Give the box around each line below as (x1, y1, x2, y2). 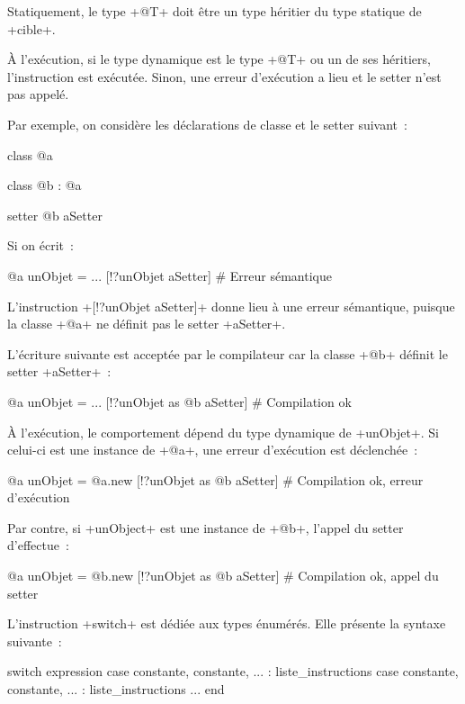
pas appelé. (7, 85, 69, 104)
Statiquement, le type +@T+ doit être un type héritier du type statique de (7, 2, 422, 20)
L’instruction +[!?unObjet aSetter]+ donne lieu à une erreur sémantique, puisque (7, 296, 455, 315)
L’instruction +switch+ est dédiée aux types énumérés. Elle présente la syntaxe (7, 614, 446, 633)
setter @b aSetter (7, 205, 103, 224)
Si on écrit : (7, 236, 74, 255)
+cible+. (7, 19, 56, 38)
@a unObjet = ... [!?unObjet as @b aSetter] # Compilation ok (7, 392, 352, 411)
